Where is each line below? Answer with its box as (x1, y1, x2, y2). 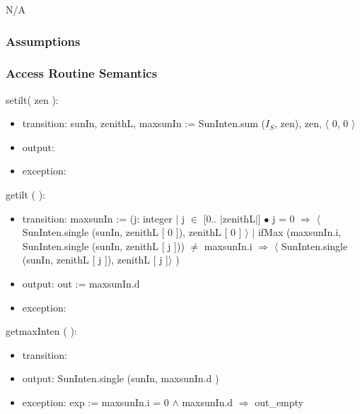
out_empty (255, 394, 303, 409)
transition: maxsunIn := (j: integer (22, 211, 173, 225)
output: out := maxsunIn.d (22, 276, 140, 290)
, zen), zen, (274, 116, 322, 131)
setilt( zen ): (6, 92, 59, 107)
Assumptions (6, 32, 81, 49)
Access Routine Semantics (6, 64, 158, 82)
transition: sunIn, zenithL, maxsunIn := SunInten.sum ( (22, 116, 266, 131)
